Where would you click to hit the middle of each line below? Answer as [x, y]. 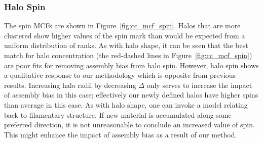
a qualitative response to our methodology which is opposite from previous [120, 75]
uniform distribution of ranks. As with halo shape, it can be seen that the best [126, 45]
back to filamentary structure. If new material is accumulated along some [118, 114]
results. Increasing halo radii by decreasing [70, 85]
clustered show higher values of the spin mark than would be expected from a [125, 35]
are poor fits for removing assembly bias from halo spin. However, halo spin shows [131, 65]
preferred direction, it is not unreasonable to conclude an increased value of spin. [129, 125]
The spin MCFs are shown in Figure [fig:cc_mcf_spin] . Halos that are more [122, 26]
